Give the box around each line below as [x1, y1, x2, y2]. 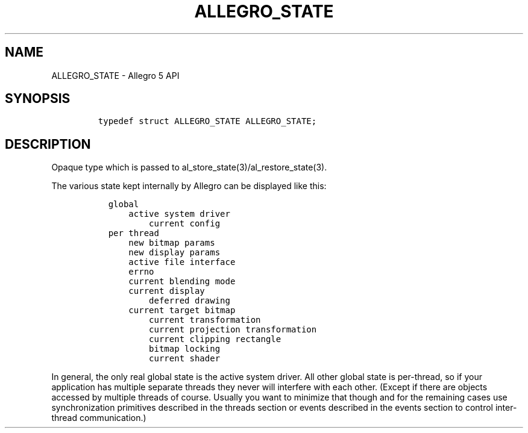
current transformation [149, 315, 261, 325]
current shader [149, 354, 221, 364]
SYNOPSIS [5, 91, 71, 107]
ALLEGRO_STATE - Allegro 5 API [51, 70, 180, 81]
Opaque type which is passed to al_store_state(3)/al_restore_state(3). [51, 162, 327, 173]
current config [149, 219, 221, 229]
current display [128, 286, 205, 296]
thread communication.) [51, 413, 146, 423]
